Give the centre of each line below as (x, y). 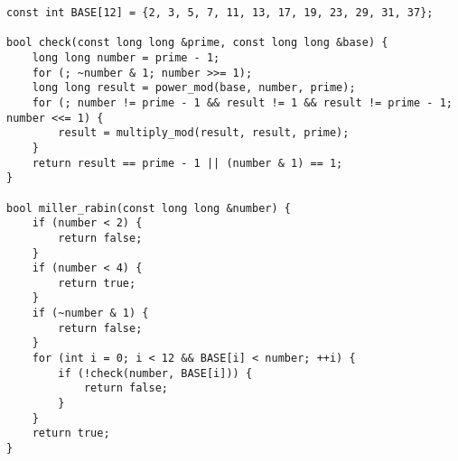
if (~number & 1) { (90, 313)
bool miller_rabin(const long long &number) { (149, 208)
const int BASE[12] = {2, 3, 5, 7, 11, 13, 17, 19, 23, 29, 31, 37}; (220, 13)
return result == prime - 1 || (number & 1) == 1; (187, 163)
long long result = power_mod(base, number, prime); (194, 88)
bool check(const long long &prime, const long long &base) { (197, 43)
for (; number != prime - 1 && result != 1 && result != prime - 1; (242, 102)
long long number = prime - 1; (126, 57)
